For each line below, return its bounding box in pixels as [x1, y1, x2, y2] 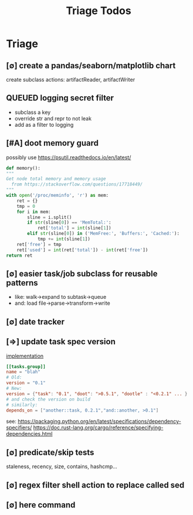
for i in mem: [16, 208, 51, 215]
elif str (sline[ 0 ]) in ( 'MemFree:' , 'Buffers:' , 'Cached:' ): [27, 231, 180, 237]
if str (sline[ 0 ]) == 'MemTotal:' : [27, 220, 111, 225]
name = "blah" [6, 369, 41, 375]
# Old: [6, 375, 22, 381]
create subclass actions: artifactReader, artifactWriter [6, 76, 136, 83]
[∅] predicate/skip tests [6, 447, 94, 457]
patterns [6, 278, 38, 288]
